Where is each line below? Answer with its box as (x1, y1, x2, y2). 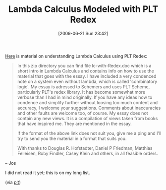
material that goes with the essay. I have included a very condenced (17, 73, 157, 79)
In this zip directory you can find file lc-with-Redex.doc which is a (17, 63, 152, 68)
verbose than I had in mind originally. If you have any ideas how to (17, 94, 153, 100)
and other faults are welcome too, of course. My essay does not (17, 110, 148, 116)
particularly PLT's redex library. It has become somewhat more (17, 89, 145, 95)
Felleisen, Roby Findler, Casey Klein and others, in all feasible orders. (17, 150, 158, 156)
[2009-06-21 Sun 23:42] (58, 30, 109, 36)
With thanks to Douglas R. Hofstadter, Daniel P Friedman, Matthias (17, 145, 153, 151)
